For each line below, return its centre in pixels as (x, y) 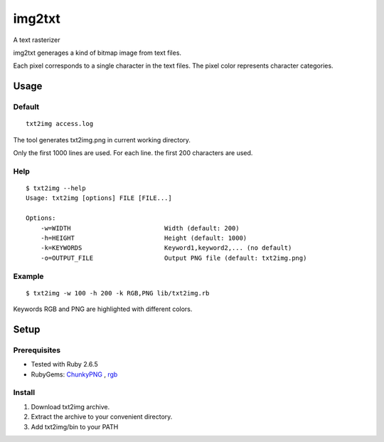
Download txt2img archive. (70, 406)
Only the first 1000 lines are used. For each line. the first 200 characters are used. (133, 153)
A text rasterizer (37, 40)
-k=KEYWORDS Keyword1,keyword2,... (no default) (166, 248)
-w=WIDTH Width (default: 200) (140, 228)
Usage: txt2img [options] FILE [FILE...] (99, 198)
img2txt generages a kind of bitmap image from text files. (97, 53)
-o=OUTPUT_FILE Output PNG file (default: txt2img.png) (174, 258)
